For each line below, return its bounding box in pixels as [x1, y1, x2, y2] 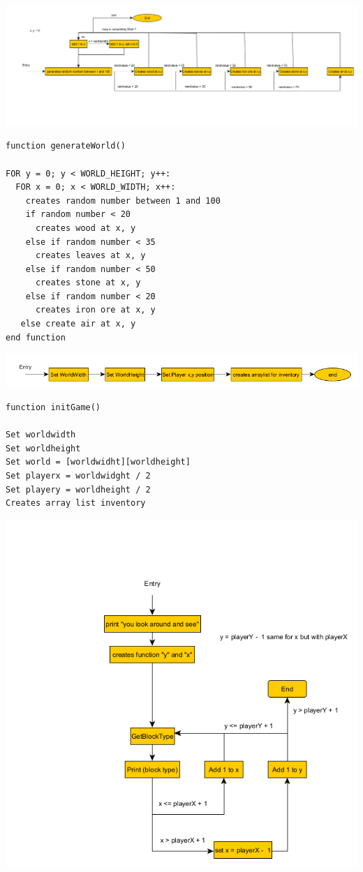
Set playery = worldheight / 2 [6, 484, 151, 495]
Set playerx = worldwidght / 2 [6, 470, 151, 481]
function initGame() [6, 402, 101, 412]
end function [6, 332, 66, 343]
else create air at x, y [20, 319, 136, 329]
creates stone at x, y [35, 278, 141, 288]
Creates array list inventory [6, 498, 146, 509]
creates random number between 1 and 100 [25, 195, 221, 206]
